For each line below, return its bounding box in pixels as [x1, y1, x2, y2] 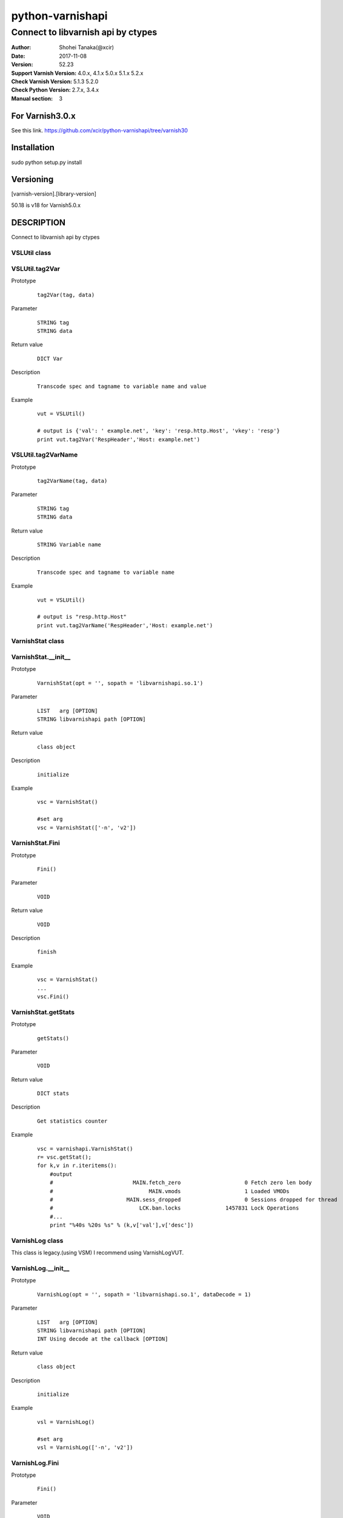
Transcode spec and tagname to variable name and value [37, 383, 207, 390]
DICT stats [37, 1090, 70, 1097]
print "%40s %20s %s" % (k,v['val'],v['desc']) [49, 1222, 194, 1229]
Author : [11, 44, 32, 51]
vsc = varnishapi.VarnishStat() [37, 1145, 133, 1152]
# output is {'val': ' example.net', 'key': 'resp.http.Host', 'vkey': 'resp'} [37, 427, 280, 434]
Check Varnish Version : [11, 78, 73, 85]
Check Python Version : [11, 86, 71, 94]
